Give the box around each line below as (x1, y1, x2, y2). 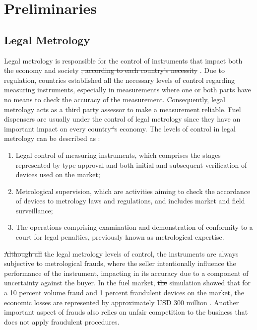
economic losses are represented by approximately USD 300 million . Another (4, 297, 239, 307)
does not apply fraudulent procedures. (4, 316, 120, 327)
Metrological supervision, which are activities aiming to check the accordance (15, 186, 251, 196)
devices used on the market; (15, 169, 100, 180)
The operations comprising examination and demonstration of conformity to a (15, 222, 253, 232)
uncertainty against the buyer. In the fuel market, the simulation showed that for (4, 277, 251, 288)
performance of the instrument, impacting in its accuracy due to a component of (4, 267, 249, 278)
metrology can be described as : (4, 133, 100, 143)
